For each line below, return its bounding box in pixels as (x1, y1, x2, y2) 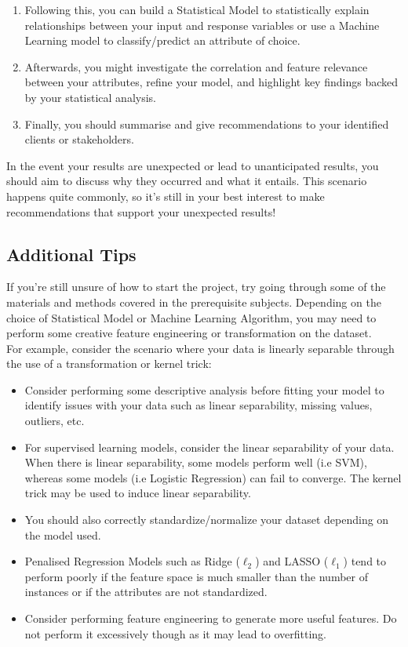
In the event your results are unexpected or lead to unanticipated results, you (6, 157, 379, 173)
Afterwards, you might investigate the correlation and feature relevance (24, 58, 368, 75)
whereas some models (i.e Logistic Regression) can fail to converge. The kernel (24, 469, 402, 485)
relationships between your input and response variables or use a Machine (24, 16, 380, 33)
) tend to (343, 553, 387, 569)
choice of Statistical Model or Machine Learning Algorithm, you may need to (6, 309, 377, 325)
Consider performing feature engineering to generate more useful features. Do (24, 610, 397, 627)
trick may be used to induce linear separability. (24, 485, 251, 501)
